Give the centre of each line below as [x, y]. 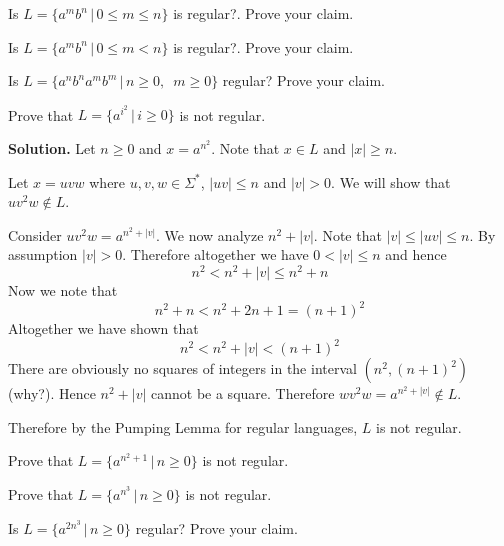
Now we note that [63, 290]
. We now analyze [210, 234]
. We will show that [391, 181]
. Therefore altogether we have [215, 254]
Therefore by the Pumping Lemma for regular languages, [183, 426]
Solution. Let [52, 148]
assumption [43, 254]
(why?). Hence [52, 393]
